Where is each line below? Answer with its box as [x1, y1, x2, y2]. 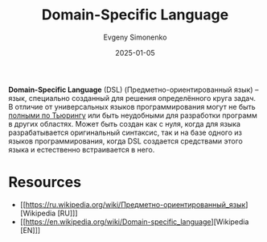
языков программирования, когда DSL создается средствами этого [8, 136, 243, 146]
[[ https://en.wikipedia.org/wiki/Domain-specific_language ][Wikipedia [19, 216, 249, 227]
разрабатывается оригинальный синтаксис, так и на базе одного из [8, 127, 243, 137]
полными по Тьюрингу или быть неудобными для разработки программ [8, 111, 257, 120]
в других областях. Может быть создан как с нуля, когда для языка [8, 119, 241, 128]
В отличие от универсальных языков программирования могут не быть [8, 102, 256, 111]
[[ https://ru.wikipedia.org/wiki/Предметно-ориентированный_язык [19, 199, 246, 209]
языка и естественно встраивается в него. [8, 144, 155, 154]
